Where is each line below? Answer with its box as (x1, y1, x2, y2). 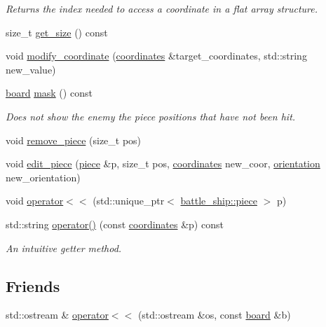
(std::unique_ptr (93, 193, 165, 208)
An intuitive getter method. (6, 240, 122, 255)
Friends (6, 274, 60, 296)
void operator (6, 193, 64, 208)
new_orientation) (6, 169, 81, 184)
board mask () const (6, 85, 93, 100)
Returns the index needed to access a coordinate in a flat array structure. (6, 1, 318, 15)
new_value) (6, 62, 56, 76)
